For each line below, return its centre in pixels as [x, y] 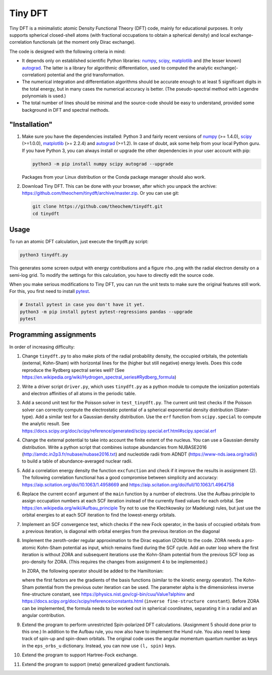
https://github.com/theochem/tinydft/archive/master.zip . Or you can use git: [100, 193]
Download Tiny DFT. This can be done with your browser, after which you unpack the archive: [119, 186]
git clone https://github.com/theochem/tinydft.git [98, 207]
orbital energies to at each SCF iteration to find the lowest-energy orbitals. [99, 515]
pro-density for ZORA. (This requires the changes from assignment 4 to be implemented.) [115, 562]
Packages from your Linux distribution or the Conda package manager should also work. [114, 177]
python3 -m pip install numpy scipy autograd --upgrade [103, 164]
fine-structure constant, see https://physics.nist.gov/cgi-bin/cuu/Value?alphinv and [108, 594]
